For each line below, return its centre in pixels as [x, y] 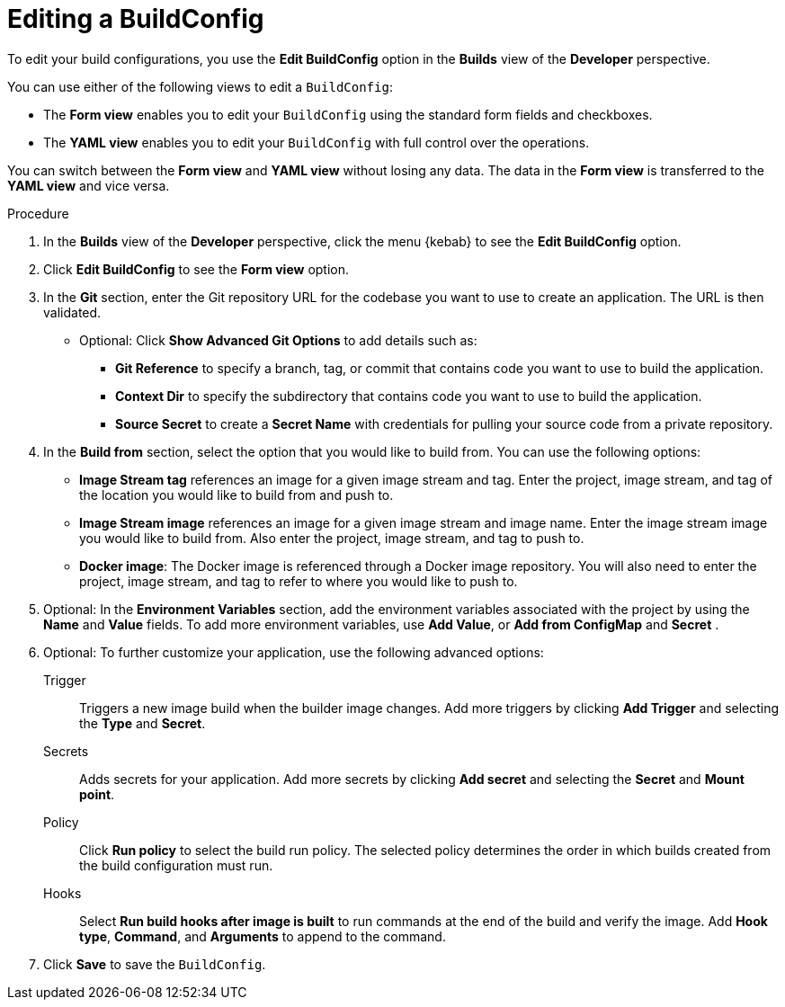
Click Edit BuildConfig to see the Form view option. [196, 269]
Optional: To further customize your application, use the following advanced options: [294, 652]
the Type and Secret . [143, 723]
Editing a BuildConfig [136, 19]
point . [97, 794]
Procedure [38, 213]
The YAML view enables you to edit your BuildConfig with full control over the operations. [317, 142]
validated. [72, 312]
